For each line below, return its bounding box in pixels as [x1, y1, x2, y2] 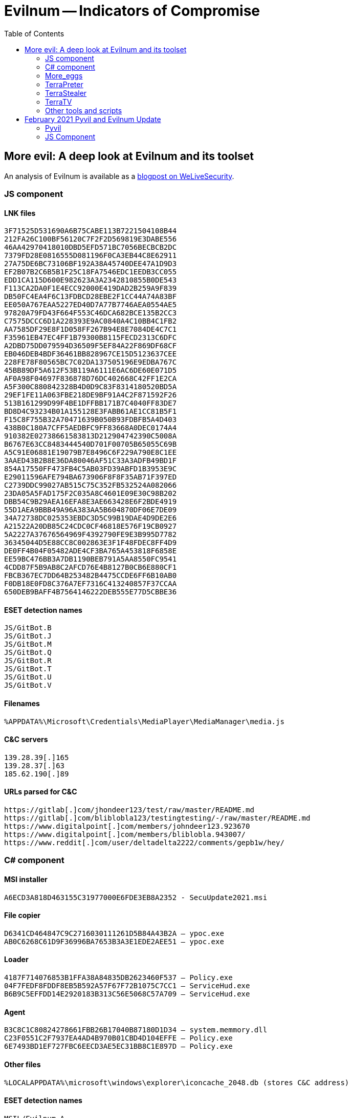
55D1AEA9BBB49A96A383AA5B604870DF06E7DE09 [4, 506, 177, 514]
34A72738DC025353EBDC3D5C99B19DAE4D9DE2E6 [4, 514, 177, 523]
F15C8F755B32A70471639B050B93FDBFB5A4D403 [4, 415, 177, 424]
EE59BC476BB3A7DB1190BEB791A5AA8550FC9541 [4, 555, 177, 564]
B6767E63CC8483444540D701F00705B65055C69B [4, 440, 177, 449]
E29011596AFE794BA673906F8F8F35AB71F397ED [4, 473, 177, 482]
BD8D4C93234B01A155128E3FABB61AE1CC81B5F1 [4, 407, 177, 416]
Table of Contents [4, 29, 64, 38]
